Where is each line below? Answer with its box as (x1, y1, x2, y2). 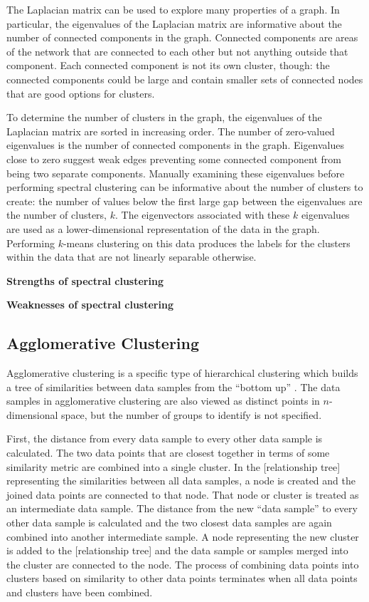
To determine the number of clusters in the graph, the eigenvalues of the (6, 110, 322, 125)
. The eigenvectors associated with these (114, 207, 290, 222)
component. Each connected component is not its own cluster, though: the (6, 58, 330, 73)
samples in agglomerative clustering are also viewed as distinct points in (6, 393, 320, 408)
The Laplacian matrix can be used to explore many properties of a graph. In (6, 2, 340, 16)
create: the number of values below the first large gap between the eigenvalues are (6, 193, 363, 208)
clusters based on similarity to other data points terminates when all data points (6, 571, 358, 586)
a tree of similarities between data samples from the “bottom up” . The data (6, 379, 341, 394)
